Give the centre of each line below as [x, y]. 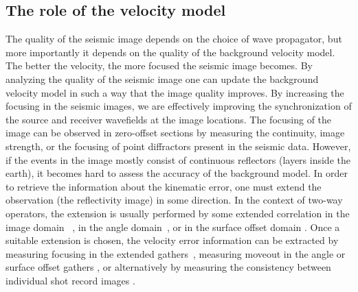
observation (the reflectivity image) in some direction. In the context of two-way [174, 200]
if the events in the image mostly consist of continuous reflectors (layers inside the [178, 159]
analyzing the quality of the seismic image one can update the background [162, 78]
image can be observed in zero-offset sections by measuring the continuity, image [175, 133]
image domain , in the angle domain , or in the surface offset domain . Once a [173, 227]
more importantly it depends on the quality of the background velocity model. [170, 52]
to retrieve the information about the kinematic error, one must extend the [164, 186]
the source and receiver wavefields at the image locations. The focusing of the [169, 119]
